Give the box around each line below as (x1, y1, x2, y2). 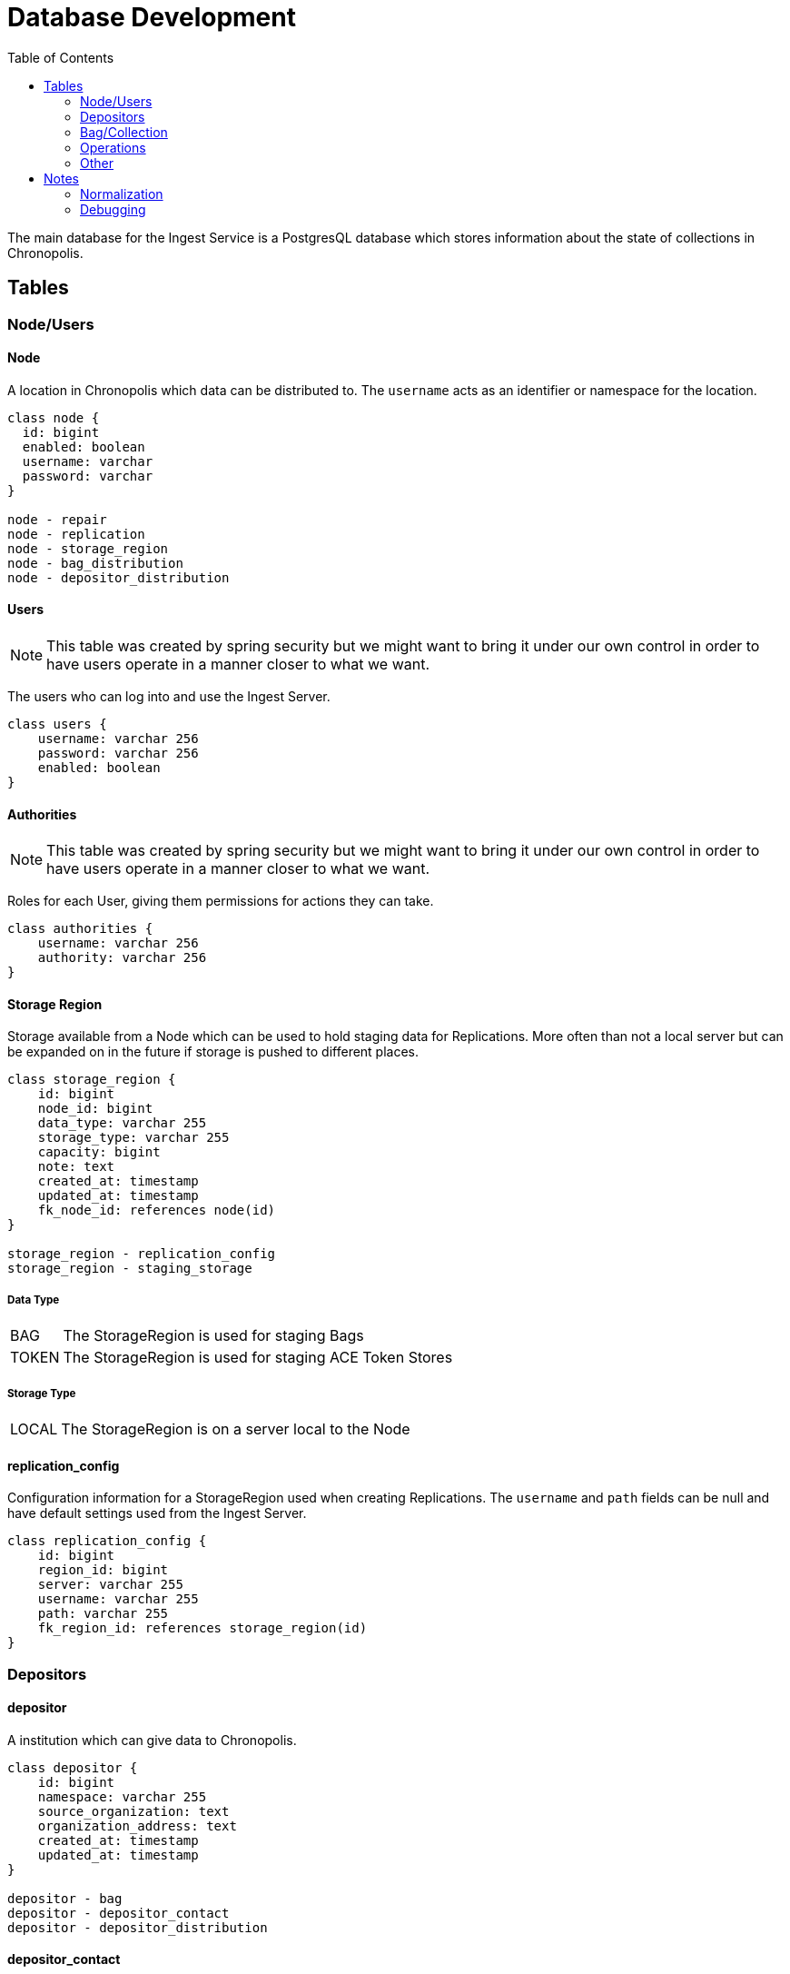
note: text (37, 1159, 115, 1175)
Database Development (7, 2, 296, 33)
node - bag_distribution (7, 555, 183, 570)
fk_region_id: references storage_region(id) (37, 1621, 368, 1636)
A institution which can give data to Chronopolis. (7, 1731, 297, 1748)
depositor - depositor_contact (7, 1905, 230, 1920)
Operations (80, 139, 146, 155)
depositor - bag (7, 1890, 123, 1906)
